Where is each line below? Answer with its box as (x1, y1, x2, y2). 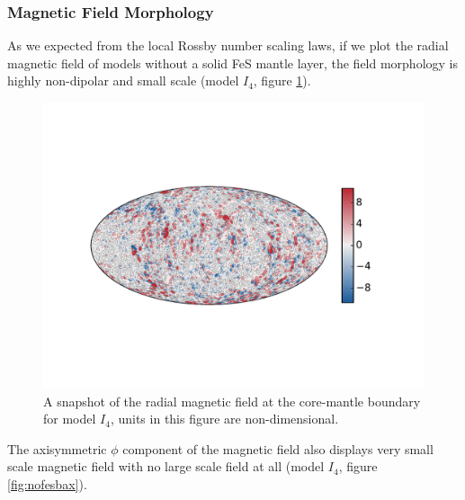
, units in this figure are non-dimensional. (110, 409, 339, 428)
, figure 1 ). (253, 71, 311, 90)
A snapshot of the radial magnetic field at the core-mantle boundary (43, 391, 421, 410)
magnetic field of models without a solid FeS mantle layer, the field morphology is (7, 53, 459, 72)
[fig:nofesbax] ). (7, 474, 87, 493)
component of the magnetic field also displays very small (122, 439, 434, 458)
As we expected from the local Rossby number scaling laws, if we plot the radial (7, 36, 449, 55)
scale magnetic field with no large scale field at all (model (7, 457, 325, 476)
